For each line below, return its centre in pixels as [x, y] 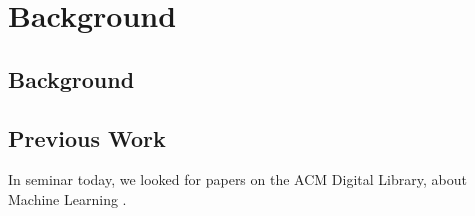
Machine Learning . [67, 198]
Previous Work [87, 137]
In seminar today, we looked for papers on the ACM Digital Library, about [237, 179]
